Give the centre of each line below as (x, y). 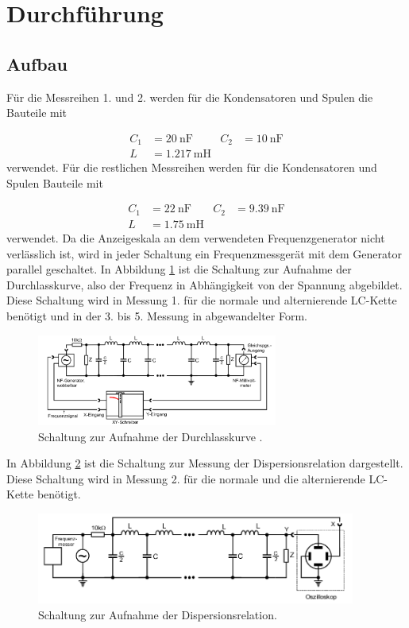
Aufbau (37, 63)
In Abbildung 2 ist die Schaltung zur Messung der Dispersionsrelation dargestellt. (205, 463)
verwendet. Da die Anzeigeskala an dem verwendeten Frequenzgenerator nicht (196, 237)
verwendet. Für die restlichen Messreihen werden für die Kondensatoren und (192, 167)
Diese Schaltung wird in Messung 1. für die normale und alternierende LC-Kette (202, 300)
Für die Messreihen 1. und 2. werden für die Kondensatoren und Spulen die (190, 97)
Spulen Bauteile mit (55, 182)
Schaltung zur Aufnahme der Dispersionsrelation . (158, 614)
